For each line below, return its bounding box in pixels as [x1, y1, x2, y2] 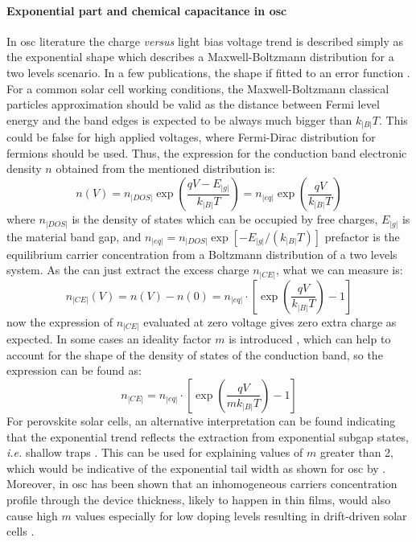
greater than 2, [319, 444, 393, 461]
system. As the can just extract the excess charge [6, 261, 249, 278]
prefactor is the [324, 228, 400, 244]
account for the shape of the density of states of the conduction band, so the [6, 346, 383, 363]
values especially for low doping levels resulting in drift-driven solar [75, 507, 407, 524]
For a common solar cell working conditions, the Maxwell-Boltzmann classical [6, 80, 389, 96]
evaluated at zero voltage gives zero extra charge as [143, 313, 397, 330]
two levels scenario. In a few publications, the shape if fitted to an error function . [6, 64, 410, 80]
